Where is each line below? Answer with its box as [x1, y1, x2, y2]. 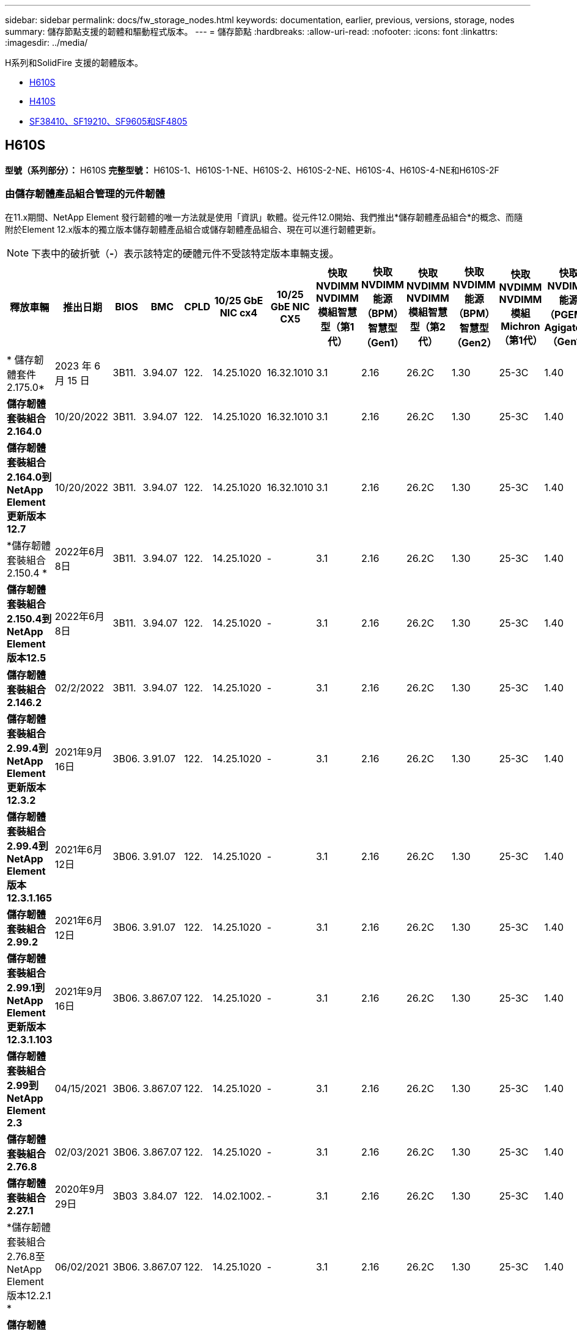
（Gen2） [451, 336, 497, 349]
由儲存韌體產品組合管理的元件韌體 [5, 188, 165, 200]
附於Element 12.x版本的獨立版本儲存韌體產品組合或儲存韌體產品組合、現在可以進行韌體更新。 [5, 224, 381, 235]
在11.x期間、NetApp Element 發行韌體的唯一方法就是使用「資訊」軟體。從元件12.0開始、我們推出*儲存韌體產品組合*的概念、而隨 [5, 211, 523, 222]
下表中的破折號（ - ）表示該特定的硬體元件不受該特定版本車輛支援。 [31, 247, 339, 260]
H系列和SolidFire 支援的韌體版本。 [5, 57, 143, 68]
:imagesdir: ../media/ [5, 37, 88, 48]
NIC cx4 [219, 306, 258, 319]
